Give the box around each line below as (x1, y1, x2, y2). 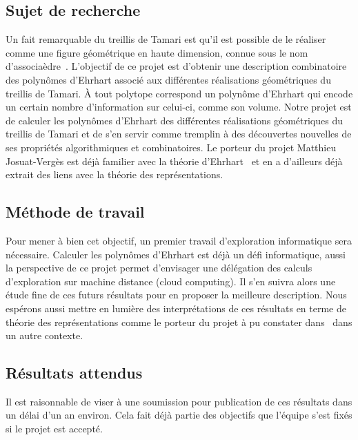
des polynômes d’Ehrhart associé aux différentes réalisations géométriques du (6, 72, 331, 86)
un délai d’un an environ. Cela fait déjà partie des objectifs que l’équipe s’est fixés (6, 408, 352, 422)
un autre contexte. (6, 328, 83, 343)
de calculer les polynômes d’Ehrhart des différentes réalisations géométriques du (6, 113, 344, 127)
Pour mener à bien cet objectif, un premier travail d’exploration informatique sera (6, 233, 352, 247)
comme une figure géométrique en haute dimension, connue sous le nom (6, 45, 308, 59)
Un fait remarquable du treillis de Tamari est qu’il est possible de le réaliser (6, 32, 326, 46)
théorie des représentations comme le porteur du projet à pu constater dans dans (6, 314, 352, 329)
